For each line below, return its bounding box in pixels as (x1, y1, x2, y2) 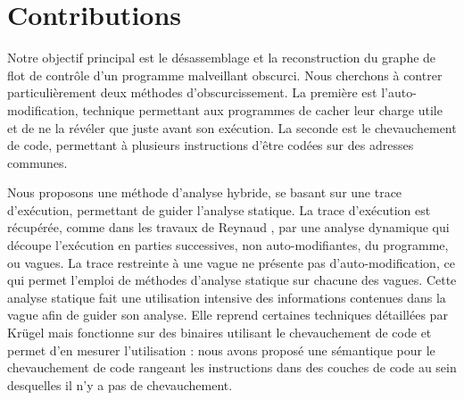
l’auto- (381, 83, 417, 102)
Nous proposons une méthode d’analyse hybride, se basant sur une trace (7, 183, 402, 202)
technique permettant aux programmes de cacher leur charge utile (82, 100, 443, 119)
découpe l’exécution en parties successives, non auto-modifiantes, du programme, (7, 236, 449, 254)
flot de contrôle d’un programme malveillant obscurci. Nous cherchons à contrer (7, 65, 443, 84)
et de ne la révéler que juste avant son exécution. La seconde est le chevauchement (7, 118, 457, 137)
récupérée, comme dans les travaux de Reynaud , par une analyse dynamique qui (7, 218, 450, 237)
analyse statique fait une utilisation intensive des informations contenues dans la (7, 287, 446, 306)
